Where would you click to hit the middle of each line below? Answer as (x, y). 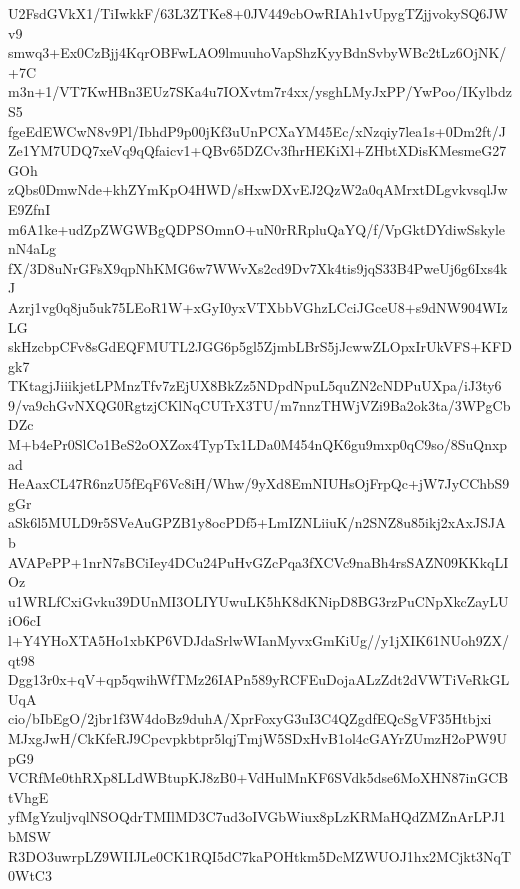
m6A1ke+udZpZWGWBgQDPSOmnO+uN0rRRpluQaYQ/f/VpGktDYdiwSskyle (257, 228)
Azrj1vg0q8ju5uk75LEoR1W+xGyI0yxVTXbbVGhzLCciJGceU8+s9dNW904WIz (258, 306)
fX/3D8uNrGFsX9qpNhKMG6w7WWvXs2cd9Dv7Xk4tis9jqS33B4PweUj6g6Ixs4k (258, 267)
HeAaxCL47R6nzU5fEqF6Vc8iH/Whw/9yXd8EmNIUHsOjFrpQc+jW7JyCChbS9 (259, 483)
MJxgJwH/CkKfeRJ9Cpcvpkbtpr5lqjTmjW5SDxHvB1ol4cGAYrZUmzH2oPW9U (257, 737)
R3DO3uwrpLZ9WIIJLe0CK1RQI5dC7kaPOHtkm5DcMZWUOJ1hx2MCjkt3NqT (260, 855)
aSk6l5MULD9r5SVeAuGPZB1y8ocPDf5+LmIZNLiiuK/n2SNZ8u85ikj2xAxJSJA (257, 522)
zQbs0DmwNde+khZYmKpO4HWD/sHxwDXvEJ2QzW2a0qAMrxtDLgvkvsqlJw (258, 189)
